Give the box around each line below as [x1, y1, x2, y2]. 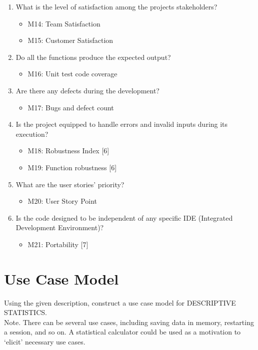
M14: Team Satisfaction [27, 18, 100, 28]
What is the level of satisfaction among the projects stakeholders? [15, 1, 217, 11]
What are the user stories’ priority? [15, 179, 124, 189]
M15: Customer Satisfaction [27, 35, 113, 45]
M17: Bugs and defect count [27, 102, 114, 112]
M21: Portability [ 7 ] [27, 239, 88, 249]
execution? [15, 128, 48, 139]
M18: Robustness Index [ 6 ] [27, 145, 109, 156]
